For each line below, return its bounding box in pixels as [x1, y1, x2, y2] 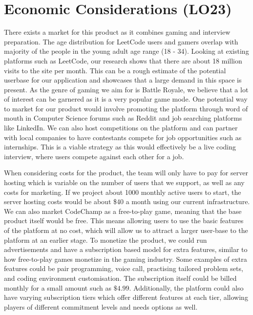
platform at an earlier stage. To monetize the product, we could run [4, 234, 207, 245]
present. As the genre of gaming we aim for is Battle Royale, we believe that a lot [4, 84, 249, 94]
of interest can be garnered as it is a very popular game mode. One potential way [4, 94, 248, 104]
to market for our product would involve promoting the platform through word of [4, 103, 248, 113]
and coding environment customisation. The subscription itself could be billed [4, 273, 237, 283]
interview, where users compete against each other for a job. [4, 151, 184, 161]
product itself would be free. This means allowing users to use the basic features [4, 215, 244, 226]
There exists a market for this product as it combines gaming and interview [4, 27, 231, 37]
